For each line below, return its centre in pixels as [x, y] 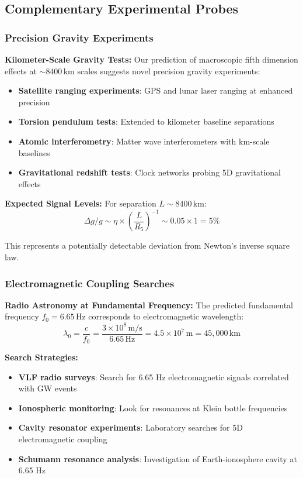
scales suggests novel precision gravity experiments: [169, 71]
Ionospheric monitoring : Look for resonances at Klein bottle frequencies [153, 407]
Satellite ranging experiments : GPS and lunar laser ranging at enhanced [156, 90]
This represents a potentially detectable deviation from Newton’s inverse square [147, 245]
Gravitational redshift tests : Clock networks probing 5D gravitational [150, 172]
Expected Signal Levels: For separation [81, 203]
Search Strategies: [41, 357]
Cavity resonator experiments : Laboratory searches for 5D [130, 427]
